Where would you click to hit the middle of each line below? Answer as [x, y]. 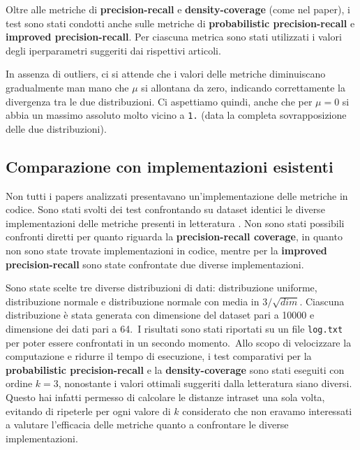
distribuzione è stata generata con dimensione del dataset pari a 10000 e [160, 315]
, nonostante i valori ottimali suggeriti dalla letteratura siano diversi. [205, 383]
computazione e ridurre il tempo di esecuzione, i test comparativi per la [159, 356]
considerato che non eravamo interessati [267, 411]
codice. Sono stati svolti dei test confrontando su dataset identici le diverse [165, 209]
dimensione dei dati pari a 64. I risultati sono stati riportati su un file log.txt [174, 328]
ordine [19, 383]
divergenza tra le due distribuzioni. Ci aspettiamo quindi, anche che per [159, 101]
